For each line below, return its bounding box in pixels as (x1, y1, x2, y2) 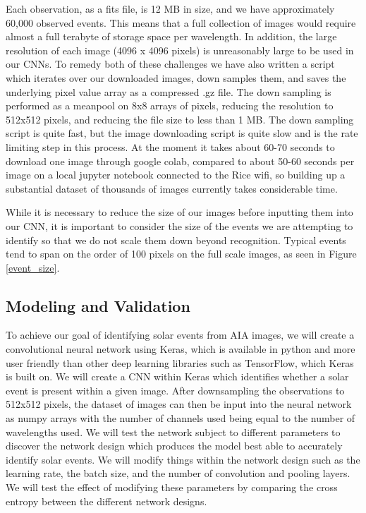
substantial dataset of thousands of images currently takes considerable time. (6, 181, 338, 195)
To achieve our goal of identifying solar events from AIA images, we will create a (6, 327, 355, 342)
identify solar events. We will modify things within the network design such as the (6, 452, 360, 466)
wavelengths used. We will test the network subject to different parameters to (6, 424, 341, 439)
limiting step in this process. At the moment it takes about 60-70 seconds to (6, 139, 335, 154)
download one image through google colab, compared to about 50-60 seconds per (6, 153, 355, 168)
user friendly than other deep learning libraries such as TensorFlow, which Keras (6, 355, 354, 370)
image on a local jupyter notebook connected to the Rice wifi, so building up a (6, 167, 346, 182)
